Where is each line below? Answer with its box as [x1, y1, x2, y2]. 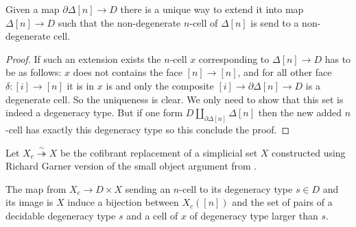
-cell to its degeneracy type [179, 181, 293, 196]
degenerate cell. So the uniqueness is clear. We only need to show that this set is [5, 92, 344, 106]
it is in [67, 78, 95, 92]
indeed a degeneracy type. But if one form [5, 105, 183, 120]
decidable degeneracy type [5, 208, 116, 222]
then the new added [258, 105, 342, 120]
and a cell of [126, 208, 178, 222]
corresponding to [198, 51, 270, 66]
